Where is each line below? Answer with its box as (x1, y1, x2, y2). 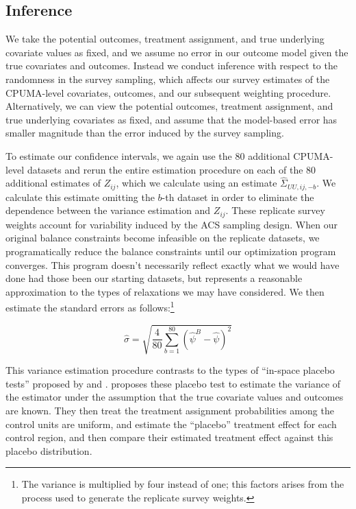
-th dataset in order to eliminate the (162, 189, 314, 204)
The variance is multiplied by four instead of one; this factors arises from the (21, 477, 344, 491)
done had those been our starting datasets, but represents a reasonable (5, 271, 303, 285)
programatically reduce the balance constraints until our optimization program (5, 244, 336, 259)
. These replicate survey (225, 203, 325, 217)
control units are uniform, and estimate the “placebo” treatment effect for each (5, 416, 337, 431)
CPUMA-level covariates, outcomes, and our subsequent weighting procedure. (5, 85, 331, 99)
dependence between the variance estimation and (5, 203, 211, 217)
